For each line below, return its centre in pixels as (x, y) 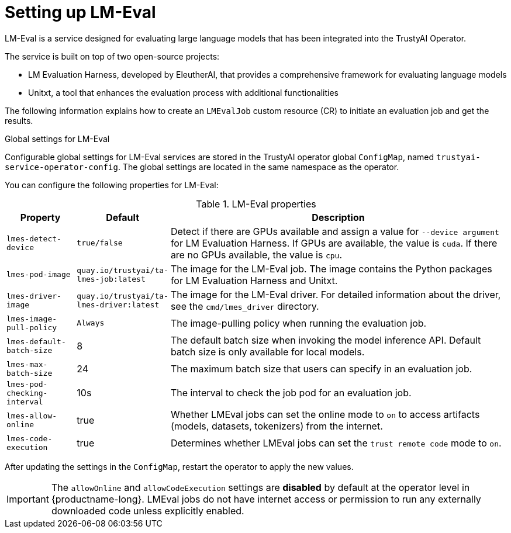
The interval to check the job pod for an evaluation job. (291, 393)
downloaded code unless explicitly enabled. (148, 510)
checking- (27, 393)
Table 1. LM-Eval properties (256, 204)
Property (40, 217)
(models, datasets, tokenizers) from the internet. (277, 426)
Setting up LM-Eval (80, 12)
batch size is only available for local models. (267, 352)
